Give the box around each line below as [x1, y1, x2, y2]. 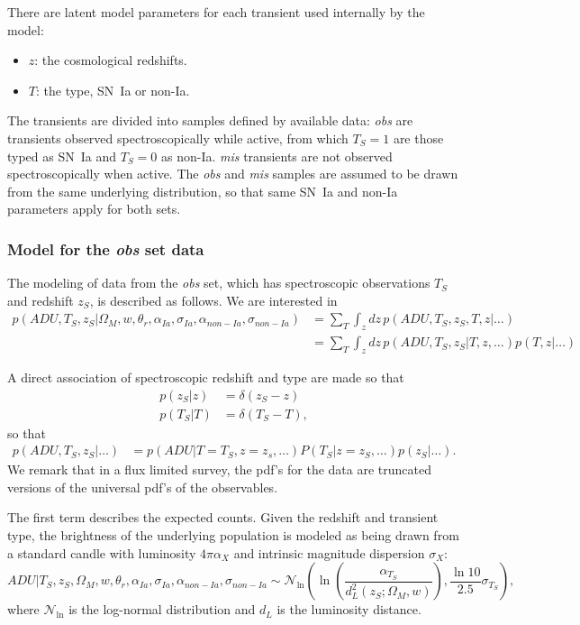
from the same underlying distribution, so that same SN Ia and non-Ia [7, 181, 398, 200]
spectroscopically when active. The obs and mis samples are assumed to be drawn [7, 164, 458, 183]
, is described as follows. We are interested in [89, 290, 338, 309]
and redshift [7, 290, 74, 309]
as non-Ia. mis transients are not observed [161, 146, 393, 165]
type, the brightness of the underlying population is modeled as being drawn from [7, 526, 459, 545]
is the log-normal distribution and [68, 600, 256, 619]
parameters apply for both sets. [7, 199, 181, 218]
